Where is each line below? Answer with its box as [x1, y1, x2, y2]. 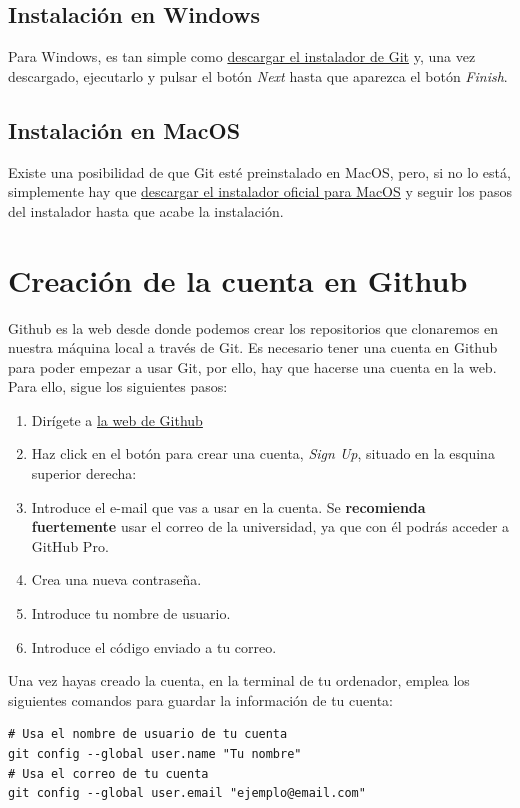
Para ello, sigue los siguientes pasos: [8, 376, 228, 397]
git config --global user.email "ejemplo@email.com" [8, 786, 366, 801]
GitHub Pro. [31, 535, 109, 556]
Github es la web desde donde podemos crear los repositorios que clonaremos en [8, 317, 499, 338]
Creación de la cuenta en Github [8, 259, 468, 300]
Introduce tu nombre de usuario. [31, 603, 231, 624]
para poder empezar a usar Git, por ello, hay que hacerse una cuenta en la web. [8, 356, 497, 377]
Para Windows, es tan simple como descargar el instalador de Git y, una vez [8, 46, 476, 67]
